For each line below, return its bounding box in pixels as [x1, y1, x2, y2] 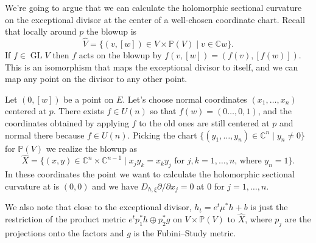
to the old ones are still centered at [139, 116, 270, 129]
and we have [92, 179, 138, 192]
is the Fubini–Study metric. [133, 226, 236, 239]
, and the [258, 104, 292, 117]
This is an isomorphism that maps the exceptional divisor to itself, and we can [5, 60, 298, 73]
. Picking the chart [127, 128, 197, 141]
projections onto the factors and [5, 226, 124, 239]
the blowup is [86, 25, 137, 38]
